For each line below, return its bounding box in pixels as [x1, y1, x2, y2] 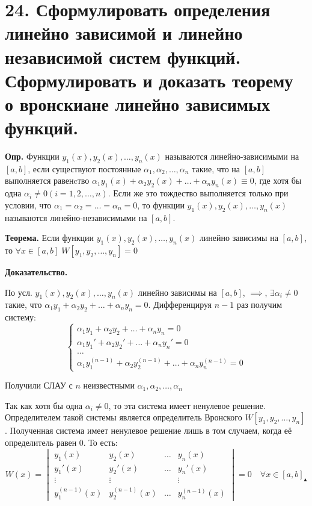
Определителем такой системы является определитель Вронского [5, 411, 242, 423]
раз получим [236, 298, 283, 311]
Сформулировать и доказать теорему [5, 67, 293, 92]
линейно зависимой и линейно [5, 20, 243, 45]
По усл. [5, 286, 32, 298]
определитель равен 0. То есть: [5, 436, 118, 449]
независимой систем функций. [5, 44, 241, 69]
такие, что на [192, 162, 240, 175]
